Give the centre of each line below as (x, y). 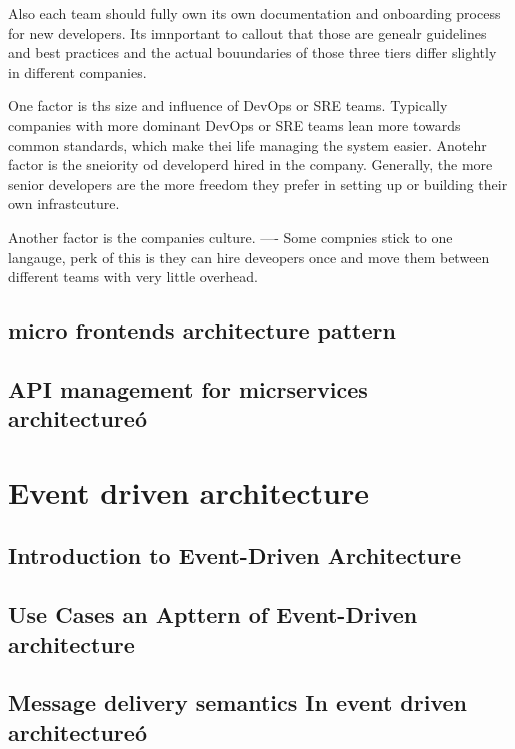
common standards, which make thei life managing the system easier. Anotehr (247, 144)
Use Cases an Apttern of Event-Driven (213, 614)
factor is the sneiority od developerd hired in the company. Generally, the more (250, 164)
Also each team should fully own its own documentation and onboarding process (254, 13)
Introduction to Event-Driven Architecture (235, 555)
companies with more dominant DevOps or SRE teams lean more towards (234, 124)
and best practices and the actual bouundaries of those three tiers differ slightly (252, 52)
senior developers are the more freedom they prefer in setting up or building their (258, 183)
